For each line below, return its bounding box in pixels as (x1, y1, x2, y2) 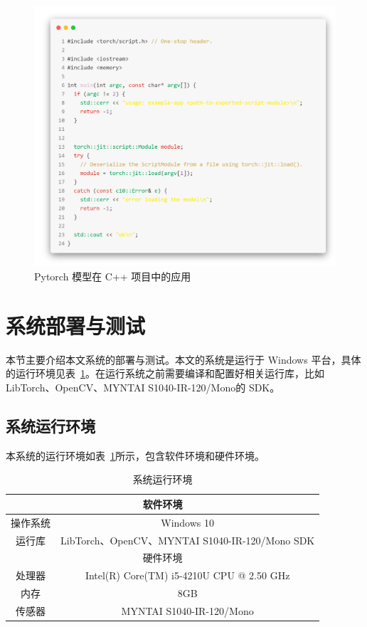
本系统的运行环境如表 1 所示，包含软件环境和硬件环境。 (6, 448, 265, 463)
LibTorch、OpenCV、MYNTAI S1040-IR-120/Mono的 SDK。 (6, 379, 280, 394)
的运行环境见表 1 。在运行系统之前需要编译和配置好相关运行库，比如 (6, 366, 324, 381)
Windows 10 (161, 515, 214, 529)
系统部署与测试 (6, 310, 146, 339)
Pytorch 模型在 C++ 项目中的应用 (34, 269, 191, 284)
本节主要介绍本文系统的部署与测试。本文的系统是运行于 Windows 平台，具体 (6, 352, 361, 367)
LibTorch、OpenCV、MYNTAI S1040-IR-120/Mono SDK (60, 532, 315, 547)
